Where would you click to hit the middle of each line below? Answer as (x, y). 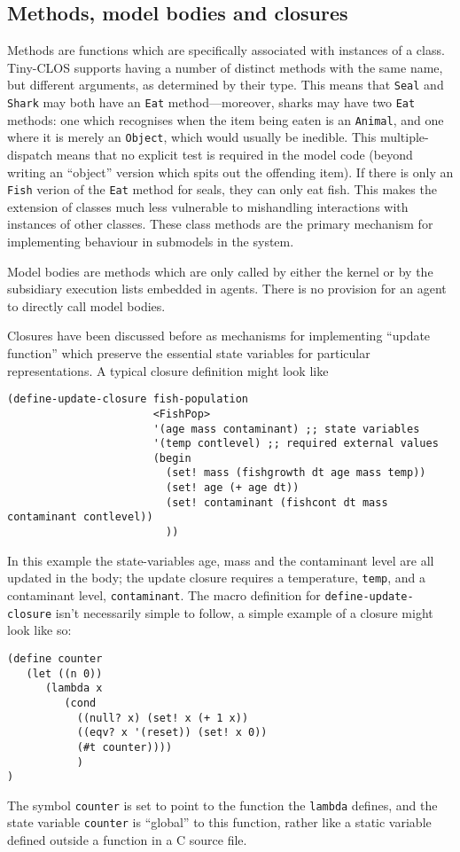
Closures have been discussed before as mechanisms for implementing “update (219, 336)
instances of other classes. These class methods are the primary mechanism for (220, 224)
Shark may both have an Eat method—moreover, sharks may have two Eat (211, 102)
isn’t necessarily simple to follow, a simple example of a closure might (244, 612)
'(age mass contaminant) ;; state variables (286, 429)
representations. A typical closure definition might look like (168, 370)
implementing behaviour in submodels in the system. (151, 242)
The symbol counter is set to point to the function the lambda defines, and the (222, 805)
